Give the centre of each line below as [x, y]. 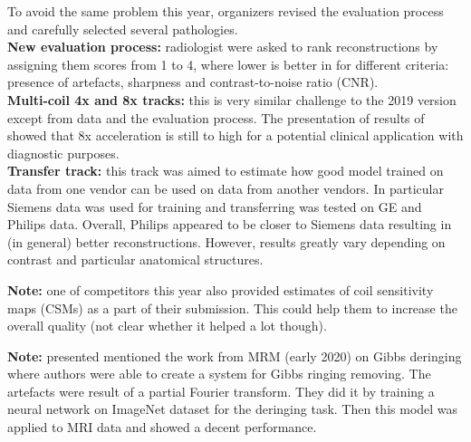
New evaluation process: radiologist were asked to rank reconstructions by [223, 47]
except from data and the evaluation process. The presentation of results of [216, 117]
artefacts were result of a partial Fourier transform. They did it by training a [221, 391]
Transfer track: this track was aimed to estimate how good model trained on [226, 171]
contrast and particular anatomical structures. [135, 259]
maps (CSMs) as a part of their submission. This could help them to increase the [232, 307]
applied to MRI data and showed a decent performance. [162, 427]
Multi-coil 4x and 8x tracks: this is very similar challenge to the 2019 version [232, 99]
